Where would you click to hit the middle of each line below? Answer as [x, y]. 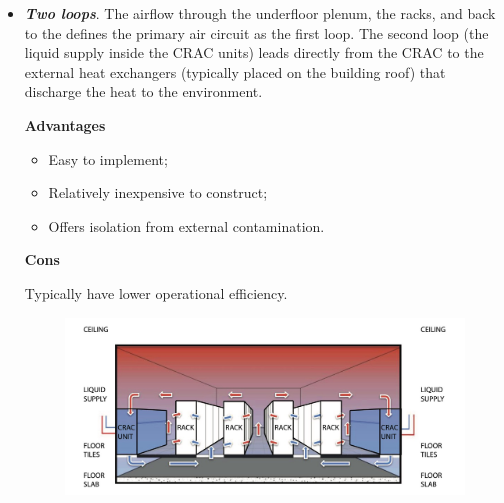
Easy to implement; [108, 158]
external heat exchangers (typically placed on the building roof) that [235, 71]
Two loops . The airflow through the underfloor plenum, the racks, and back [260, 13]
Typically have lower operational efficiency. [156, 292]
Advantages [65, 124]
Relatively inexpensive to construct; [158, 192]
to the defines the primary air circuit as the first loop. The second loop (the [256, 32]
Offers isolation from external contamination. [186, 225]
